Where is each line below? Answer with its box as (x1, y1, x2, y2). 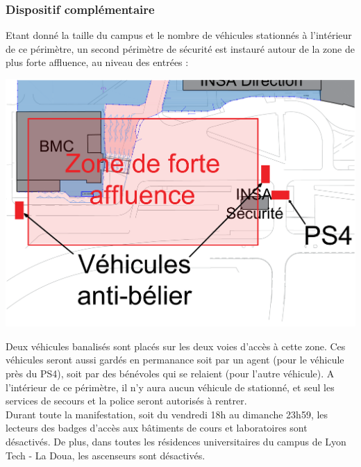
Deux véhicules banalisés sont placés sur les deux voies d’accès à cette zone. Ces (6, 338, 346, 353)
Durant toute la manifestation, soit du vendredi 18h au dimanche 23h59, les (6, 407, 328, 421)
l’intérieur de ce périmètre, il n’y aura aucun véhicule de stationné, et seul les (6, 379, 335, 394)
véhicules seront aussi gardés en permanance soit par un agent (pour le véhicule (6, 352, 344, 367)
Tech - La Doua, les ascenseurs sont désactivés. (6, 448, 205, 462)
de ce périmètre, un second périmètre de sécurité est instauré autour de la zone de (6, 41, 355, 56)
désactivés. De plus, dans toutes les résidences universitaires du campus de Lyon (6, 434, 346, 448)
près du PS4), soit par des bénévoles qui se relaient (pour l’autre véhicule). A (6, 366, 335, 380)
